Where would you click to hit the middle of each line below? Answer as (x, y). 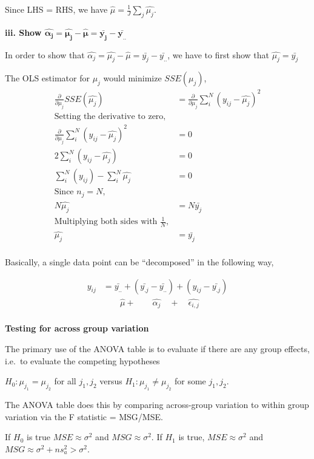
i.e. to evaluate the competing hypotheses (82, 360)
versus (111, 381)
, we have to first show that (218, 54)
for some (190, 381)
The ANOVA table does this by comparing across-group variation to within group (157, 404)
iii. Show (23, 32)
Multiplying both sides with (106, 222)
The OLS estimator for (47, 78)
